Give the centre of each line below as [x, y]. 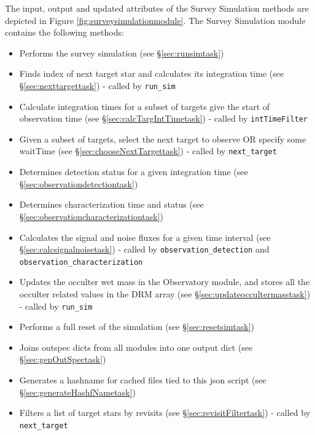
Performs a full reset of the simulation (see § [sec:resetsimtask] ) [137, 327]
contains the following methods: [64, 32]
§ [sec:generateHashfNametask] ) [77, 392]
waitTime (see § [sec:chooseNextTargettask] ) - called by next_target [148, 151]
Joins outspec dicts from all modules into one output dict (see [136, 347]
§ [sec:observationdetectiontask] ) [79, 183]
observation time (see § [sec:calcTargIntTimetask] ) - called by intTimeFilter [164, 118]
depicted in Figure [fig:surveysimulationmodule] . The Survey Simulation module [155, 20]
